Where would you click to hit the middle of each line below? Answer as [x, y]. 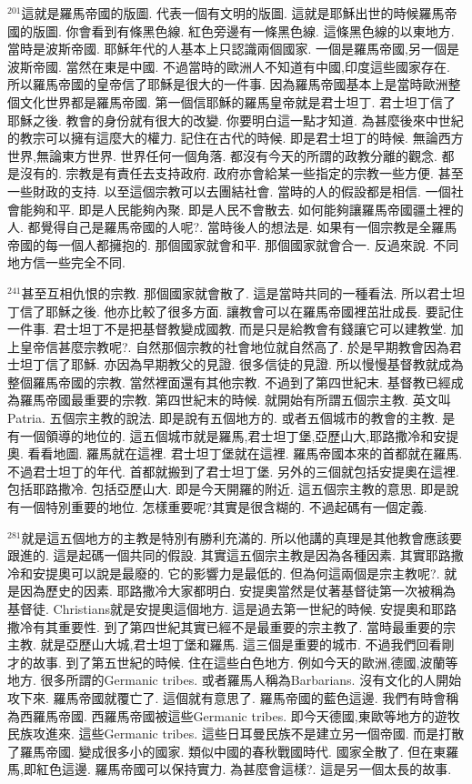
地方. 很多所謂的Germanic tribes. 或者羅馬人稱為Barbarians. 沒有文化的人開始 [235, 680]
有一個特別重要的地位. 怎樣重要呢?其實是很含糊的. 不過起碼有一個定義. [217, 507]
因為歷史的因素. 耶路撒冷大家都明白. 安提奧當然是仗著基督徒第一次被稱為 [238, 591]
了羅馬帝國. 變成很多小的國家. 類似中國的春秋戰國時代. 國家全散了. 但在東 [227, 751]
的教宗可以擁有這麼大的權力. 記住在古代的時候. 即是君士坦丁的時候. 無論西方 [236, 138]
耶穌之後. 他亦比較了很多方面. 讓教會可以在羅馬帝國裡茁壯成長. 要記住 [254, 311]
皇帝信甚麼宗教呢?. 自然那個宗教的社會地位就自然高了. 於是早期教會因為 [234, 346]
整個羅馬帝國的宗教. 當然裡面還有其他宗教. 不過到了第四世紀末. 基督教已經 [229, 382]
